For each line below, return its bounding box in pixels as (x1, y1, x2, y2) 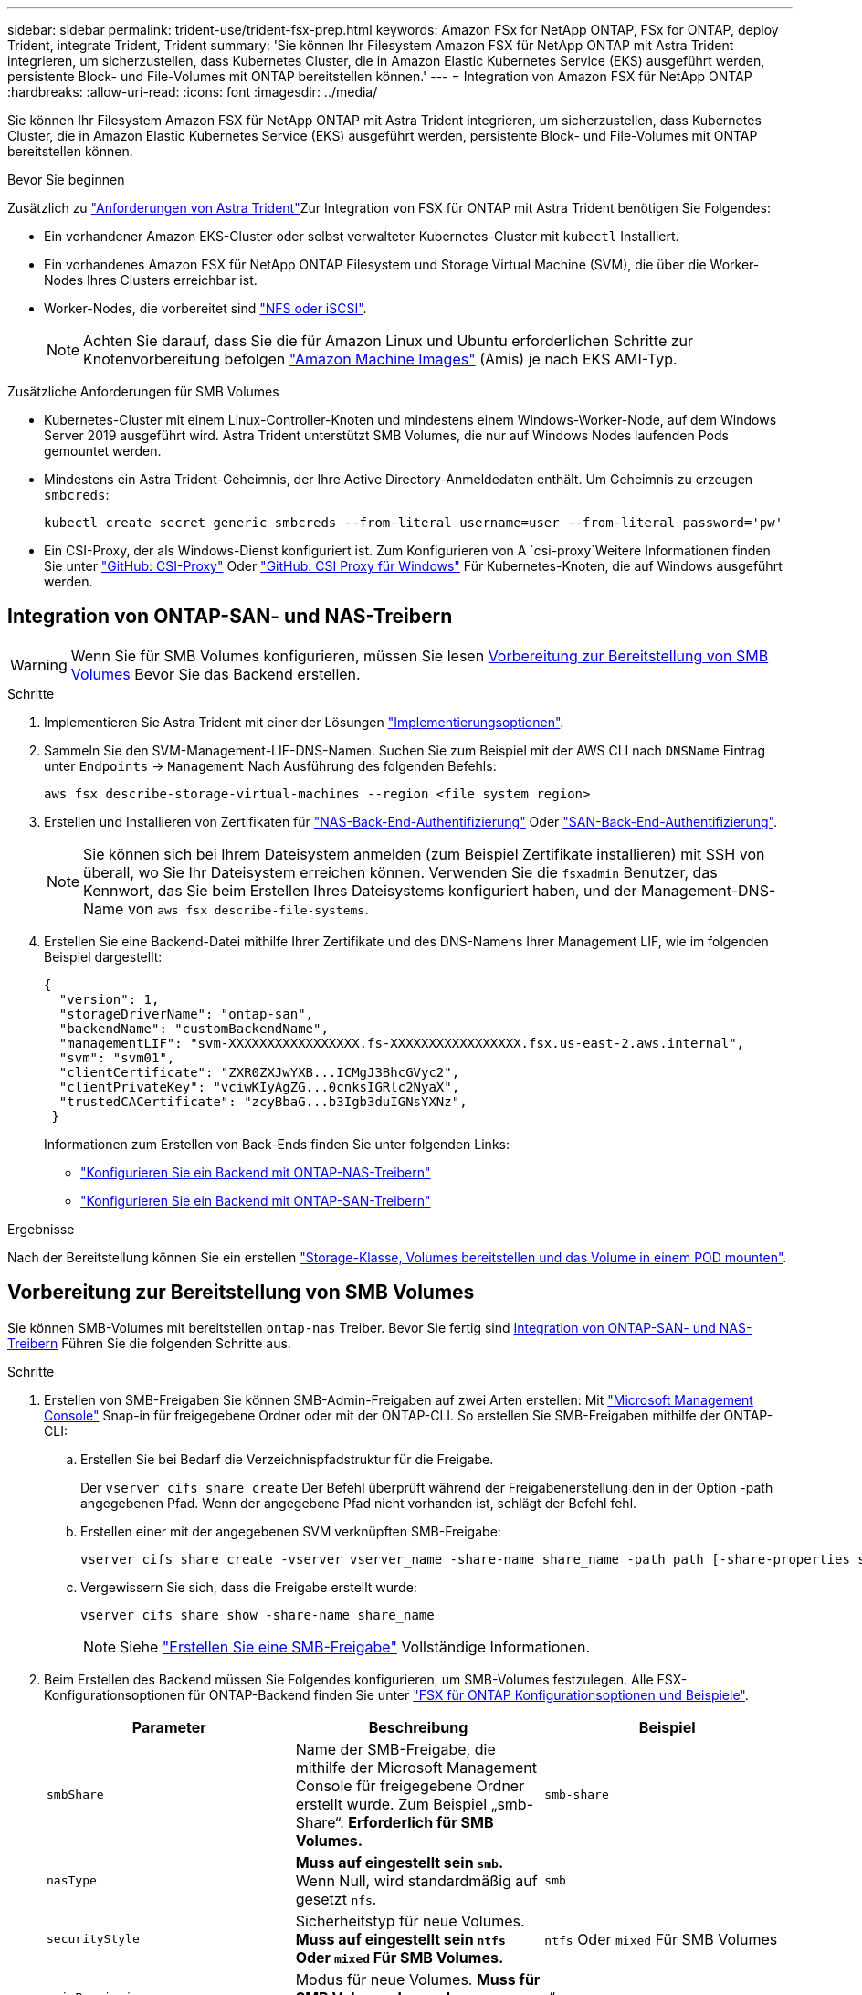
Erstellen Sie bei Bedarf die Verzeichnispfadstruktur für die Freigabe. (80, 1451, 494, 1467)
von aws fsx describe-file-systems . (127, 899, 369, 918)
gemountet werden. (44, 443, 162, 459)
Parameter (131, 1717, 206, 1736)
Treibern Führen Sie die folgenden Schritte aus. (7, 1335, 291, 1351)
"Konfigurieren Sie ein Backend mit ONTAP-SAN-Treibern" (80, 1192, 431, 1209)
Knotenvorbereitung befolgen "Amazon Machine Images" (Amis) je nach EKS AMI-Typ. (83, 350, 678, 368)
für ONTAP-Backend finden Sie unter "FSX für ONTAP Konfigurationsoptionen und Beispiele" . (188, 1686, 749, 1703)
